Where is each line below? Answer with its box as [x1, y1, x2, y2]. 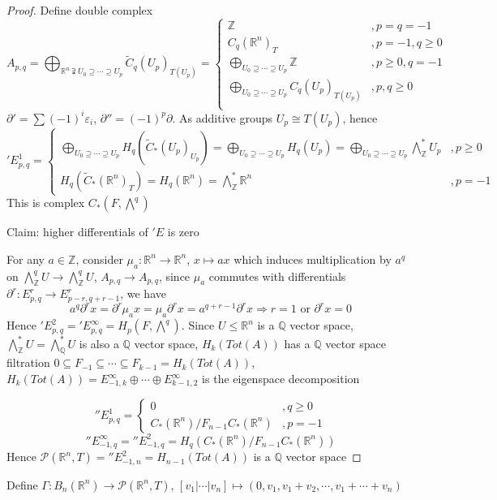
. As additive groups [172, 109, 272, 126]
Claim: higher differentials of [6, 223, 148, 240]
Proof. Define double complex [6, 2, 153, 18]
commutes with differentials [208, 267, 346, 284]
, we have [120, 285, 166, 302]
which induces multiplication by [234, 250, 392, 267]
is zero [167, 223, 199, 240]
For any [6, 250, 45, 267]
